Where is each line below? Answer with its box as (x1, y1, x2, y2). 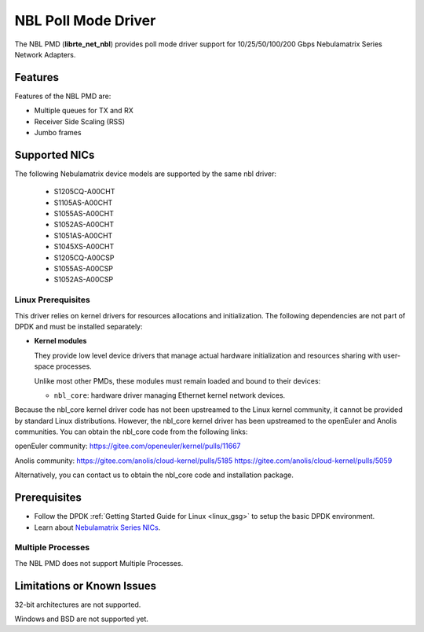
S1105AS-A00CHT (53, 197, 113, 208)
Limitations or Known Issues (14, 579, 157, 593)
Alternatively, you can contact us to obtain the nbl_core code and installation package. (14, 470, 294, 480)
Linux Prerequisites (14, 295, 90, 306)
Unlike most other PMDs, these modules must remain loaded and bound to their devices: (34, 376, 321, 385)
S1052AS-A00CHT (53, 220, 114, 230)
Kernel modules (34, 336, 87, 346)
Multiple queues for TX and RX (34, 106, 133, 116)
